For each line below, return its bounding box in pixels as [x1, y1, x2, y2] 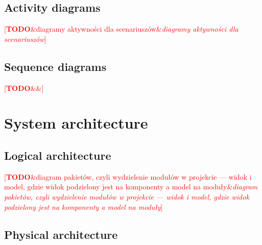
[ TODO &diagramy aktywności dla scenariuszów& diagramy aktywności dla [4, 23, 239, 34]
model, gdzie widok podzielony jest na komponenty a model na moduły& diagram [4, 181, 258, 192]
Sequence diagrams [4, 58, 107, 74]
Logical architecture [4, 147, 111, 163]
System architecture [4, 112, 148, 133]
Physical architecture [4, 226, 118, 242]
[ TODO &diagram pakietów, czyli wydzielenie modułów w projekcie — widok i [4, 171, 252, 182]
